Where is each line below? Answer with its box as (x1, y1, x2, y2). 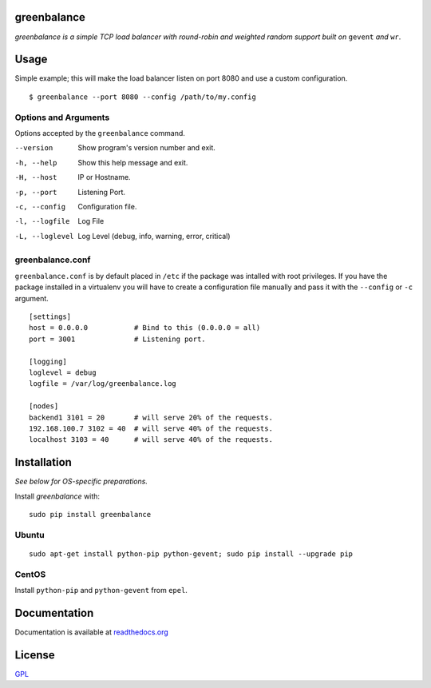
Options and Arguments (14, 112, 110, 123)
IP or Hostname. (77, 173, 131, 182)
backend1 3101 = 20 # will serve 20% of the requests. (29, 412, 273, 422)
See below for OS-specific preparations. (14, 476, 148, 487)
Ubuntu (14, 529, 45, 540)
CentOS (14, 568, 46, 579)
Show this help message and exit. (77, 157, 188, 167)
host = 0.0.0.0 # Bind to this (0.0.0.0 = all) (29, 324, 261, 332)
